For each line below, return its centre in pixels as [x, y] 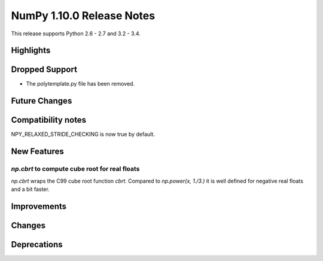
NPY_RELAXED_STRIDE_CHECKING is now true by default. [83, 134]
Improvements [39, 206]
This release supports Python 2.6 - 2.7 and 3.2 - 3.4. [76, 34]
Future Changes [42, 101]
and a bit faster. [31, 189]
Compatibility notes [49, 120]
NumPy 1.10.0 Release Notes [83, 16]
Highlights [31, 51]
